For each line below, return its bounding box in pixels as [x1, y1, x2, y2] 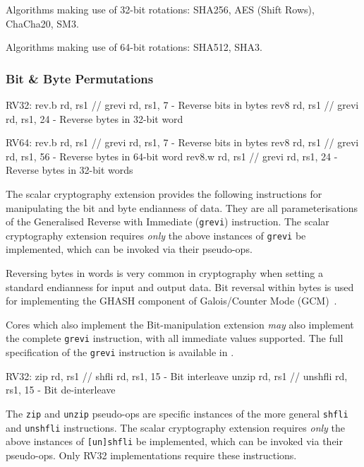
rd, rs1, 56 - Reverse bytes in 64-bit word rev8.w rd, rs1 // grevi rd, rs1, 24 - [6, 148, 338, 163]
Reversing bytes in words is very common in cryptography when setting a [6, 266, 323, 280]
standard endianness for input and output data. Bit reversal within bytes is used [6, 279, 354, 294]
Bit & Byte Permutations [6, 69, 154, 87]
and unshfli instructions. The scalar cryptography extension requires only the [6, 420, 346, 435]
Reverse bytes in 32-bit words [6, 162, 133, 177]
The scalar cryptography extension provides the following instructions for [6, 186, 322, 201]
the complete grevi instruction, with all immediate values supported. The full [6, 331, 344, 345]
